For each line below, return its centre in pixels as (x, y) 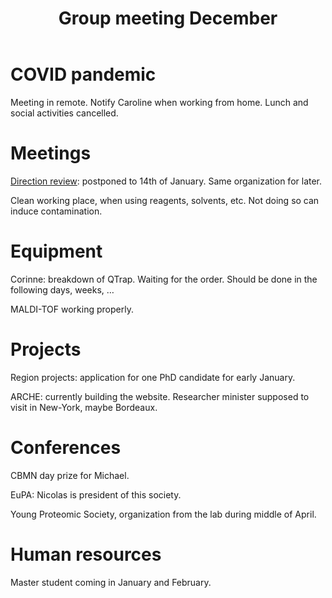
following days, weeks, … (62, 289)
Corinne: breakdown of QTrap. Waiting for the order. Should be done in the (164, 279)
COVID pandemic (83, 74)
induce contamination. (56, 211)
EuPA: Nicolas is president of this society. (96, 494)
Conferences (66, 447)
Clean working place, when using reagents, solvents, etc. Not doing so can (165, 200)
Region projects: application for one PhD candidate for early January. (153, 377)
